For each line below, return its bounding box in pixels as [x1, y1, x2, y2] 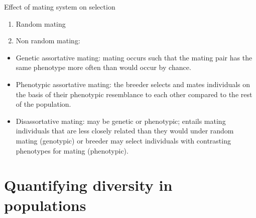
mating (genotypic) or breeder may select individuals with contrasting [16, 135, 231, 146]
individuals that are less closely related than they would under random [16, 125, 234, 136]
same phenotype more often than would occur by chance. [16, 62, 191, 72]
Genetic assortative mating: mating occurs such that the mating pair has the [16, 52, 252, 62]
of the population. [16, 99, 71, 109]
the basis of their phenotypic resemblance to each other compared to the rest [16, 89, 252, 99]
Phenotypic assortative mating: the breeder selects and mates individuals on [16, 79, 250, 89]
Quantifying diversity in [4, 175, 173, 195]
